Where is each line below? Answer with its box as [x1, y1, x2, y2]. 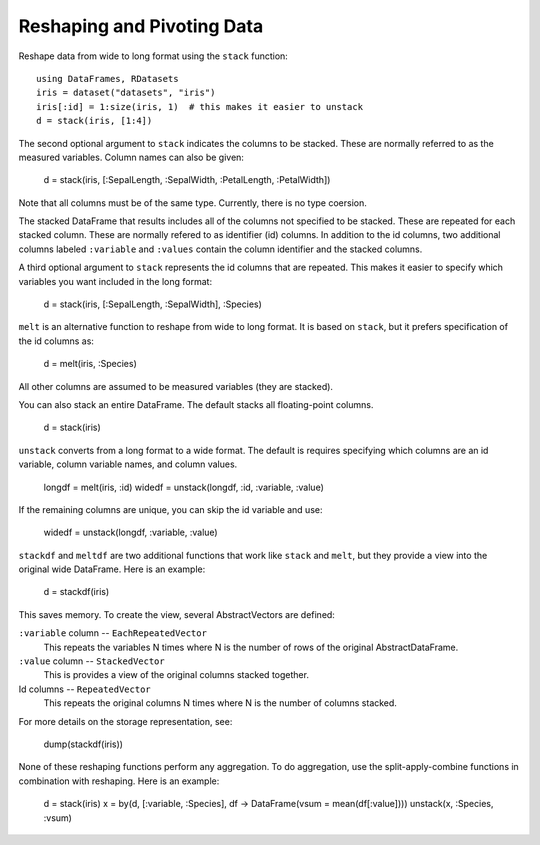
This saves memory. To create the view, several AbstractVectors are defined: [18, 608, 335, 620]
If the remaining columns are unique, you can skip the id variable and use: [18, 503, 323, 515]
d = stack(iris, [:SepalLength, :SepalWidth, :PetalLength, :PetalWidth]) [43, 174, 331, 186]
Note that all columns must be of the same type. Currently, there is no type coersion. [18, 196, 367, 209]
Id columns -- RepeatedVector [18, 683, 152, 695]
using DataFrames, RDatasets [36, 73, 179, 84]
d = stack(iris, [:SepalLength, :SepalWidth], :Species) [43, 298, 262, 310]
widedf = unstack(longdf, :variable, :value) [43, 526, 219, 539]
